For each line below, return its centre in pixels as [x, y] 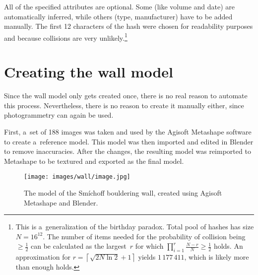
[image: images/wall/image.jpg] [77, 177]
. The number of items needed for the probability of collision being [144, 236]
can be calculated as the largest [79, 246]
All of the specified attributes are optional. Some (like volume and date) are [119, 6]
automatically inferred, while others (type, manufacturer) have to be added [118, 16]
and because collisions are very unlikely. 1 [66, 37]
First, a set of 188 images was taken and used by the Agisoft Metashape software [128, 131]
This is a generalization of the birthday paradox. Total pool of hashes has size [135, 227]
